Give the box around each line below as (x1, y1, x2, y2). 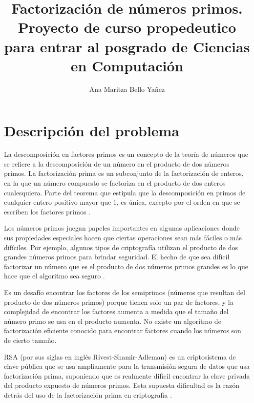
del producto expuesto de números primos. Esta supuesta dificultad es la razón (4, 380, 239, 390)
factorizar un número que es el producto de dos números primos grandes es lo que (4, 261, 249, 271)
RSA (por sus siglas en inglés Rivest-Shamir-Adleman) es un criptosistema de (4, 351, 236, 361)
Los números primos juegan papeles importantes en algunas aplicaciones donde (4, 223, 240, 233)
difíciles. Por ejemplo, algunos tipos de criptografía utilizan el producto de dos (4, 242, 238, 252)
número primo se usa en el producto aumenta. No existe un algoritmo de (4, 316, 221, 326)
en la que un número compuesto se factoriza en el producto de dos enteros (4, 178, 226, 188)
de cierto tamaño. (4, 335, 57, 345)
